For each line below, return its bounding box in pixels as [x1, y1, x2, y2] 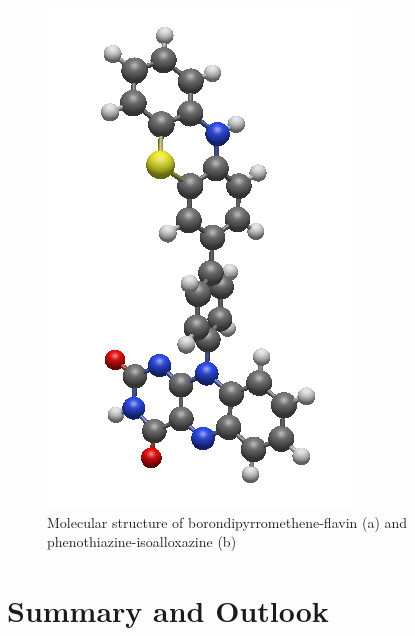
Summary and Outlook [7, 589, 329, 630]
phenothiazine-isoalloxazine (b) [47, 531, 237, 552]
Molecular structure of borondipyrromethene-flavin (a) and [47, 511, 408, 532]
